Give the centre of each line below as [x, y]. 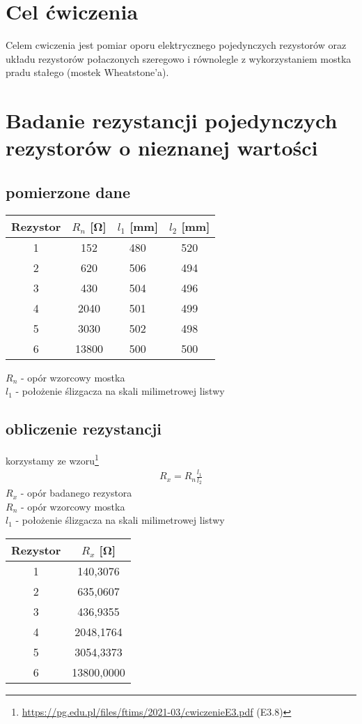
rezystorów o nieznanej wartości [162, 148]
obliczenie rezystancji [84, 429]
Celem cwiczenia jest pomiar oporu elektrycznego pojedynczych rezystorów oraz [176, 45]
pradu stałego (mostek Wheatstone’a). [87, 72]
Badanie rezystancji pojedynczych [172, 120]
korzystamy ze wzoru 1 [52, 459]
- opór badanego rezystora [76, 493]
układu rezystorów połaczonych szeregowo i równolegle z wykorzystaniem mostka [179, 58]
